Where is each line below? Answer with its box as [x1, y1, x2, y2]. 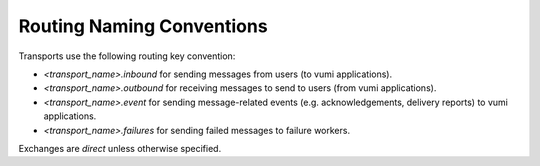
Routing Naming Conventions [18, 15, 269, 37]
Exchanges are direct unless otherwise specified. [18, 142, 222, 154]
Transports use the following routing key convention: [18, 50, 236, 62]
